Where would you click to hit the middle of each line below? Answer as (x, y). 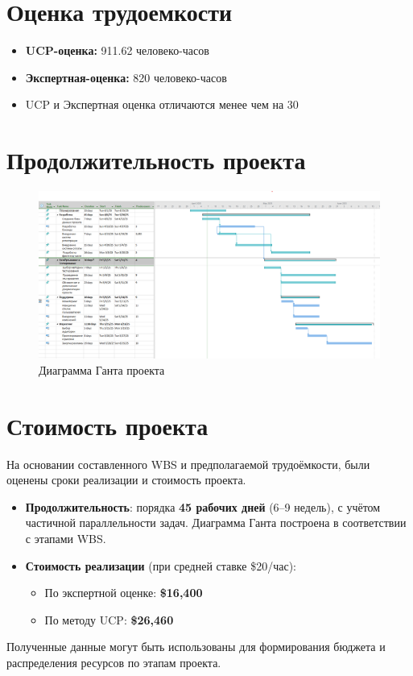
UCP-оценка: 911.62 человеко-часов (117, 50)
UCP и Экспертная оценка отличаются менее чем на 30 (162, 104)
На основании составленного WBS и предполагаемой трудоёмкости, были (188, 464)
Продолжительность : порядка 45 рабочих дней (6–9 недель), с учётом (203, 506)
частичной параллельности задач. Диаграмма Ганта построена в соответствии (216, 523)
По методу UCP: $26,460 (109, 619)
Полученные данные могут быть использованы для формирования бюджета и (196, 647)
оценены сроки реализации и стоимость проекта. (126, 480)
